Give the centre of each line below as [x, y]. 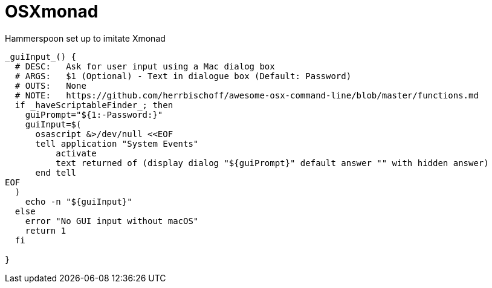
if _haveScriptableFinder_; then [94, 105]
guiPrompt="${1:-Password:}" [94, 114]
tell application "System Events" [117, 143]
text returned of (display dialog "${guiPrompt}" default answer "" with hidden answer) [272, 163]
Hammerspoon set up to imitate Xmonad [85, 38]
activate [76, 153]
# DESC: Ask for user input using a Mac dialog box [145, 66]
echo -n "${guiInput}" [79, 201]
